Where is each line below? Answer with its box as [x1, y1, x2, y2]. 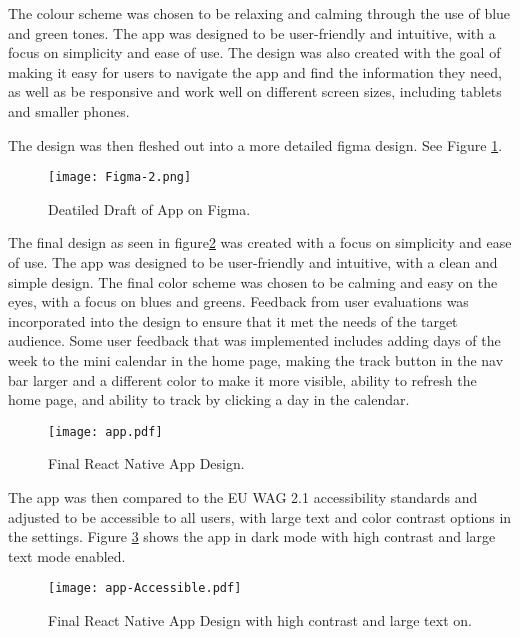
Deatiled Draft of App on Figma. [48, 198, 251, 219]
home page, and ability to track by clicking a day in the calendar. [8, 389, 410, 410]
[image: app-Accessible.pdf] [48, 581, 242, 596]
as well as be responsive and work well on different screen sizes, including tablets [8, 81, 502, 102]
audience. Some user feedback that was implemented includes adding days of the [8, 330, 501, 351]
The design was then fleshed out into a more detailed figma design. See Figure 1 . [8, 134, 503, 155]
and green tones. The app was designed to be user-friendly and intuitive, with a [8, 22, 496, 43]
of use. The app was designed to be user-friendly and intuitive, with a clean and [8, 252, 498, 272]
